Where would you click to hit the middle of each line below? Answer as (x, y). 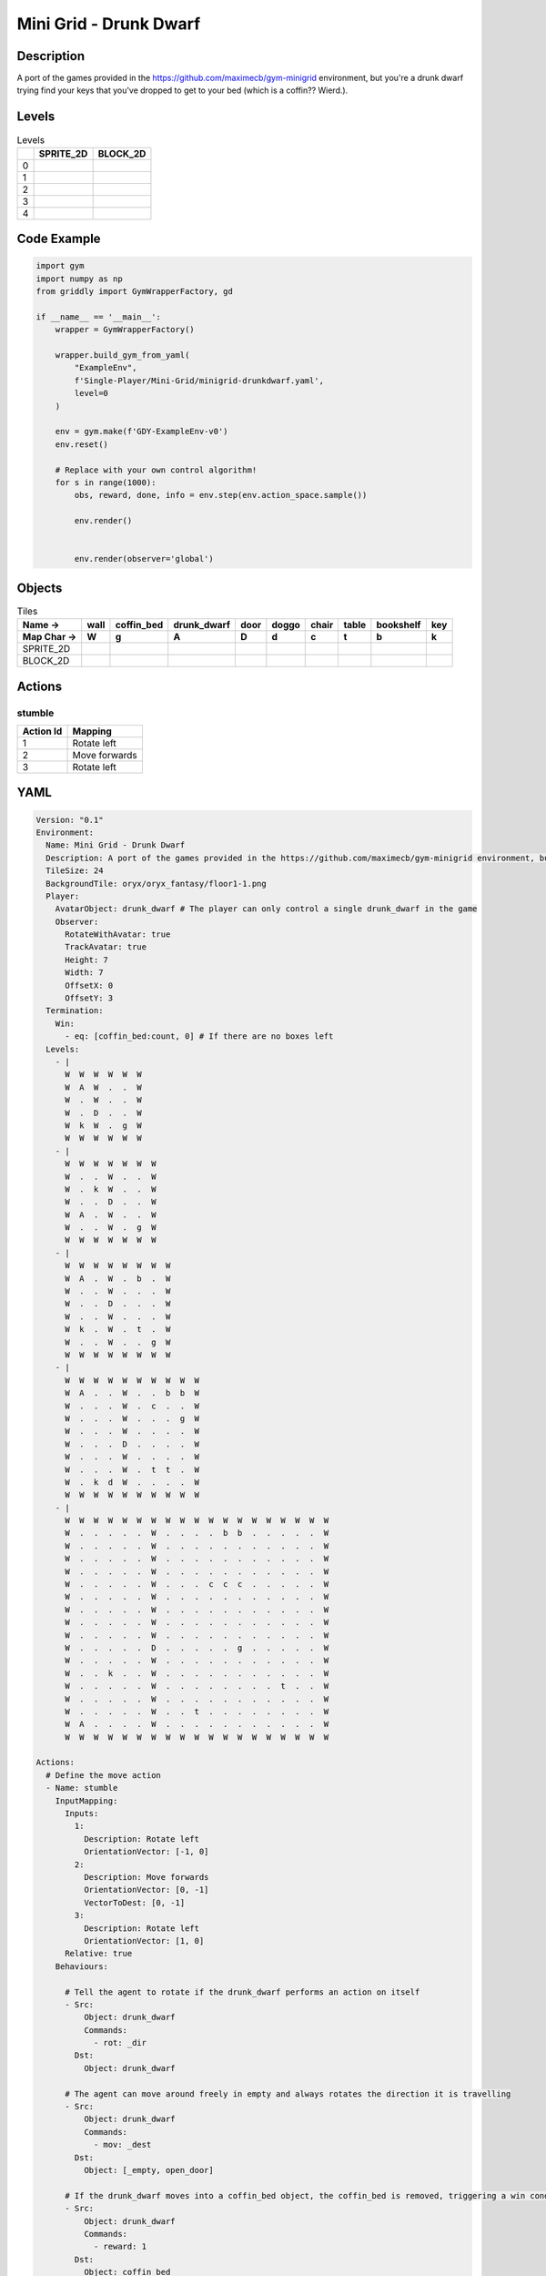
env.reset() (82, 444)
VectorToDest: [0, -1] (134, 1902)
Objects (40, 588)
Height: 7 (87, 960)
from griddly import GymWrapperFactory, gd (135, 292)
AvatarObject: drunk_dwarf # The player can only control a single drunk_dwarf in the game (266, 909)
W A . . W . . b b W (132, 1393)
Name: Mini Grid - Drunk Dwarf (116, 845)
